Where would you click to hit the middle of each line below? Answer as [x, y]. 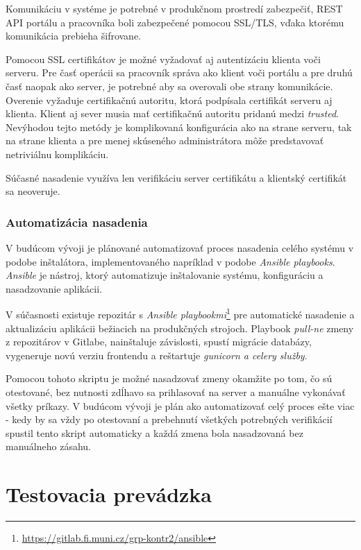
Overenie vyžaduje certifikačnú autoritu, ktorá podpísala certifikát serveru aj [169, 100]
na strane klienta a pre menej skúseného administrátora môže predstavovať [165, 140]
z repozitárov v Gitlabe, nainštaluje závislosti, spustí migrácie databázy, [159, 342]
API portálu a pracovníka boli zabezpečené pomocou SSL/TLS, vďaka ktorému [175, 22]
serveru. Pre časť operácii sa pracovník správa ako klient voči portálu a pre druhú [179, 72]
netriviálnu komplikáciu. [57, 154]
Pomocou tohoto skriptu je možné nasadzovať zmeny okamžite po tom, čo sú [169, 378]
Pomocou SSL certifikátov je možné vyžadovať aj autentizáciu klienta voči [163, 59]
